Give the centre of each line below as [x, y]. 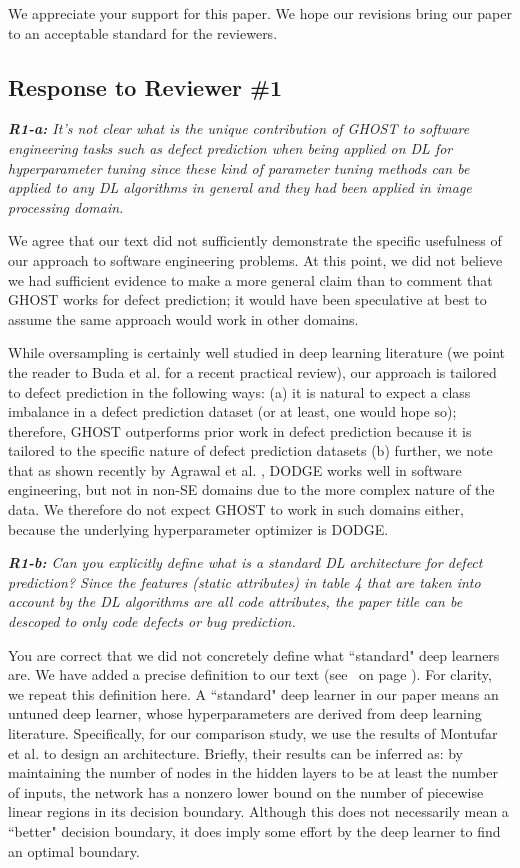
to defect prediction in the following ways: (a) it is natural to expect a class [239, 391]
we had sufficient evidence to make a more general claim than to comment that [250, 279]
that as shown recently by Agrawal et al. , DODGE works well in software [235, 469]
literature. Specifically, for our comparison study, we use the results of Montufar [253, 733]
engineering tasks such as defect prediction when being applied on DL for [230, 147]
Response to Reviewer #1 [145, 86]
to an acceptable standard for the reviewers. [143, 32]
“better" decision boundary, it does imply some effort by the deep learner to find [254, 830]
